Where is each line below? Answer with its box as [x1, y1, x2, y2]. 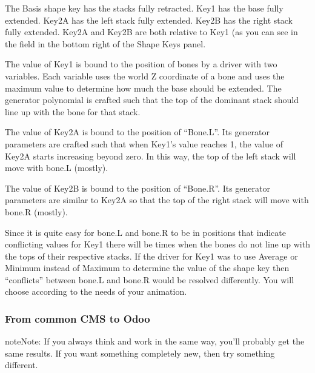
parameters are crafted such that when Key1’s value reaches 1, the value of [5, 137, 283, 150]
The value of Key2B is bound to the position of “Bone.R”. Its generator [5, 181, 270, 194]
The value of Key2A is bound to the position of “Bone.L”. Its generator [5, 126, 270, 138]
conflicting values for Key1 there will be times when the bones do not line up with [5, 238, 310, 250]
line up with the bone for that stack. [5, 105, 141, 118]
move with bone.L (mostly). [5, 161, 108, 174]
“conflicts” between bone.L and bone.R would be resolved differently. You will [5, 273, 294, 286]
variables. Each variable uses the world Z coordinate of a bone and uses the [5, 69, 285, 82]
